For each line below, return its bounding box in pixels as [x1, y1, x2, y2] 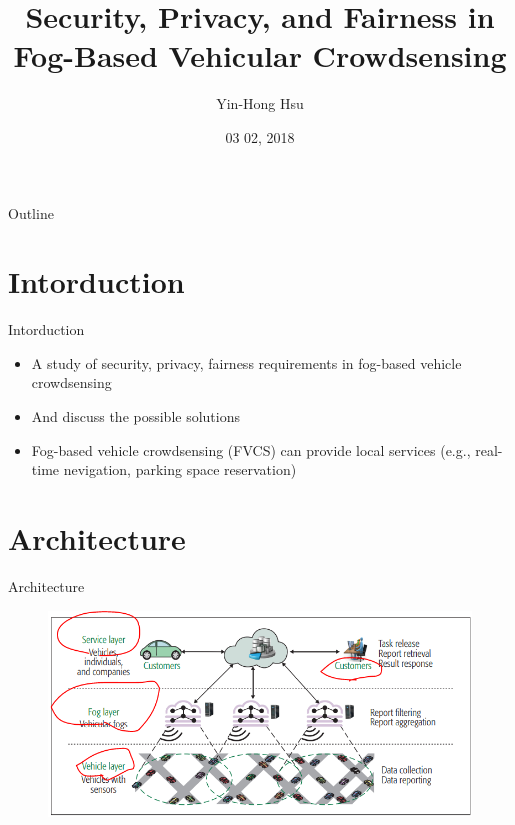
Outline [8, 202, 54, 223]
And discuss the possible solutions [31, 406, 241, 426]
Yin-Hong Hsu [216, 93, 304, 114]
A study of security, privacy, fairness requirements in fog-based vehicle [31, 352, 462, 373]
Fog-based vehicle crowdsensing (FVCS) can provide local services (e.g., [31, 439, 471, 460]
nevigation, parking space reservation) [63, 459, 297, 480]
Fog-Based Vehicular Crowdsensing [13, 35, 507, 76]
